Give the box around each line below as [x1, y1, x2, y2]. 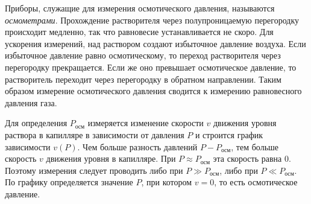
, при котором [141, 176, 192, 188]
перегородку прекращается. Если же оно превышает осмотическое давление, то [5, 60, 297, 73]
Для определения [5, 116, 68, 129]
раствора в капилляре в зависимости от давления [5, 128, 184, 141]
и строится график [195, 128, 263, 141]
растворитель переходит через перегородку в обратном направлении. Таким [5, 72, 281, 85]
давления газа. [5, 96, 57, 109]
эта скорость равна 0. [213, 152, 291, 165]
